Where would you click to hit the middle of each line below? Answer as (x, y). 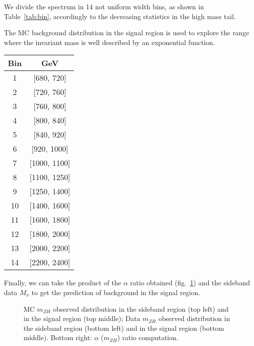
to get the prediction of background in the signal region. (116, 292)
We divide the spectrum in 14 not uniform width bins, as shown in (104, 6)
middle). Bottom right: (58, 337)
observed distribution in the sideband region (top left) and (141, 309)
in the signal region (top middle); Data (82, 318)
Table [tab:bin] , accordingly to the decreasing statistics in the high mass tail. (120, 16)
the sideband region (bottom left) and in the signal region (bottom (124, 328)
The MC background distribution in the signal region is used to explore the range (127, 33)
